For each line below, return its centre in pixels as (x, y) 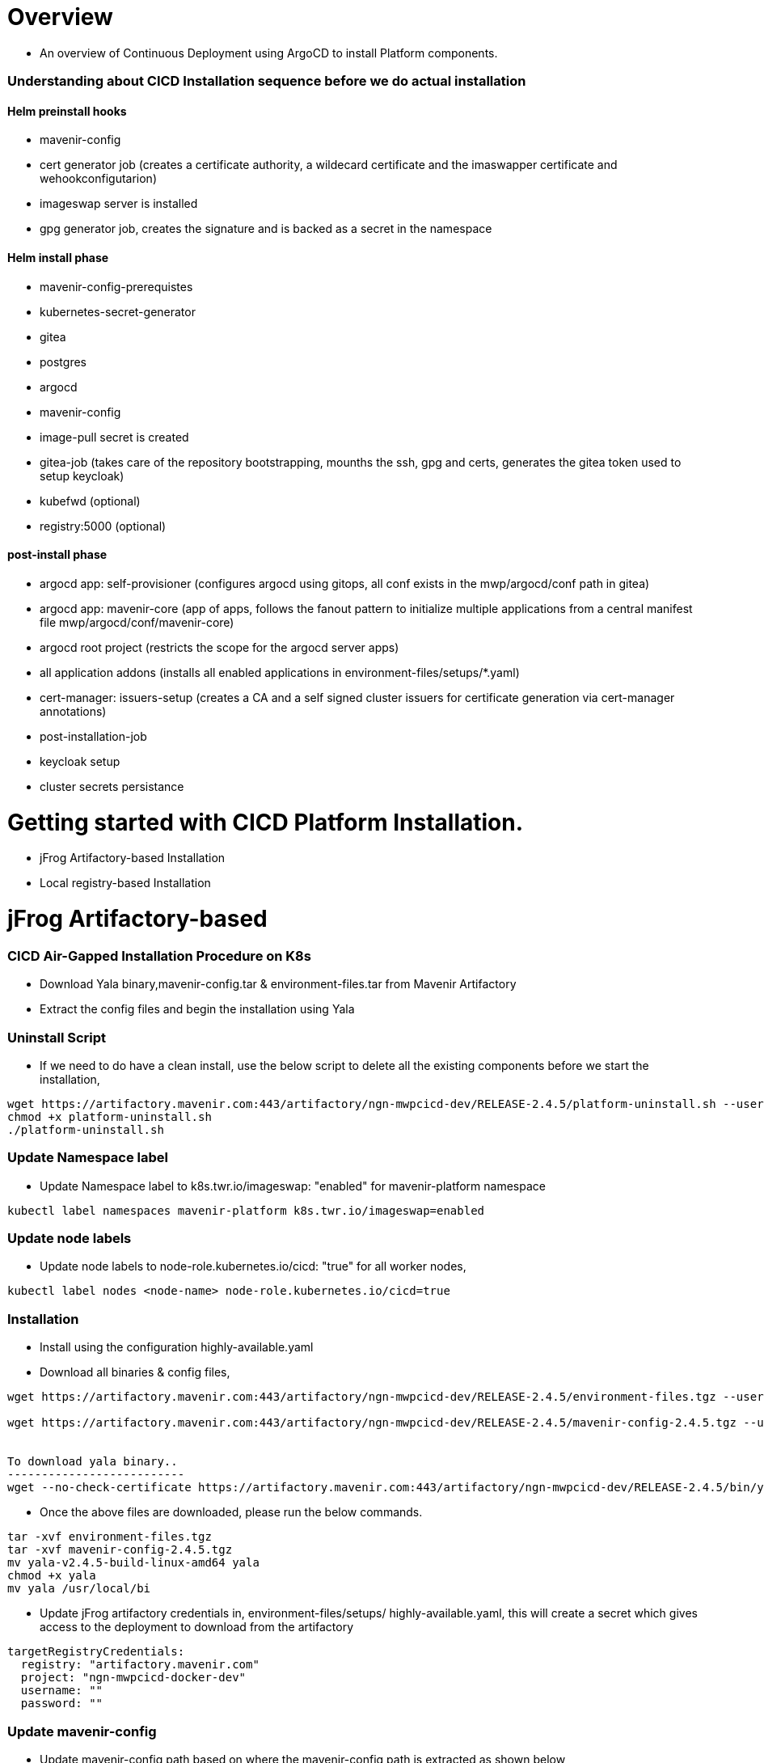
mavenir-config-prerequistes (116, 286)
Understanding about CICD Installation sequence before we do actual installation (267, 81)
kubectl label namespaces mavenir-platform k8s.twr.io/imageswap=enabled (246, 1210)
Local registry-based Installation (125, 883)
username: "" (62, 1691)
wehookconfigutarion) (98, 179)
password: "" (62, 1704)
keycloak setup (80, 761)
